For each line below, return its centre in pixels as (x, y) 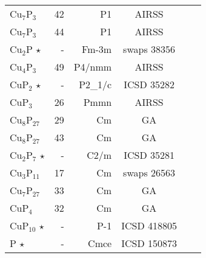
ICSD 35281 (149, 155)
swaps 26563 (149, 173)
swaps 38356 (149, 49)
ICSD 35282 (149, 84)
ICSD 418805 (149, 225)
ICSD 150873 (149, 243)
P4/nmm (93, 67)
